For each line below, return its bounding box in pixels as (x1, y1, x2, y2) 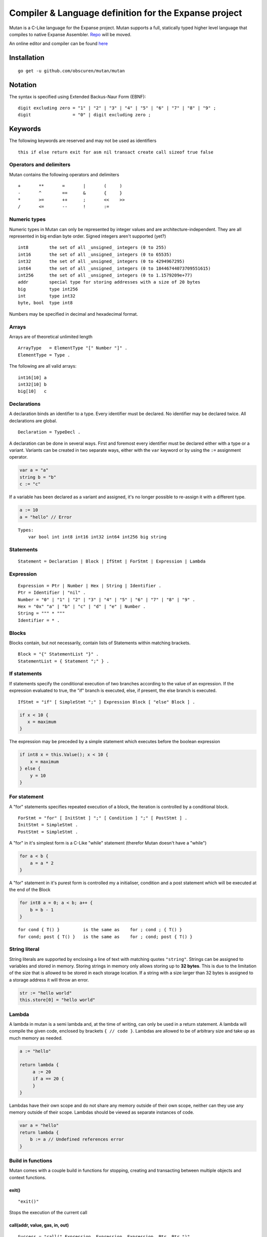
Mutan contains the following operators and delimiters (9, 171, 120, 178)
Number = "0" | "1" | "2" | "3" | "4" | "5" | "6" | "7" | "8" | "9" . (18, 597, 195, 602)
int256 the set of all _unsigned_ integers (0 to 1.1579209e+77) (18, 272, 193, 278)
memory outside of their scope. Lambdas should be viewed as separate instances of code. (9, 1109, 194, 1115)
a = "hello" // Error (19, 514, 72, 520)
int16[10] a (18, 375, 47, 381)
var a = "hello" (19, 1123, 59, 1128)
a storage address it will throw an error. (9, 977, 89, 983)
